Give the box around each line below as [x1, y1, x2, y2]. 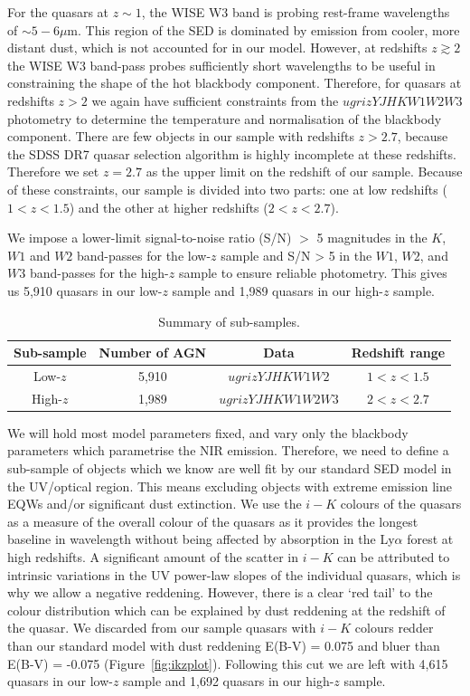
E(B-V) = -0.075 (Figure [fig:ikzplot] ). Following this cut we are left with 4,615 [7, 653, 448, 672]
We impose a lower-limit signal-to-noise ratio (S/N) [7, 228, 292, 247]
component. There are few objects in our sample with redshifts [7, 127, 354, 146]
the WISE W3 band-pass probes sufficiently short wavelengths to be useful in [7, 55, 436, 74]
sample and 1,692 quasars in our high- [123, 672, 334, 691]
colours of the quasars [340, 494, 462, 513]
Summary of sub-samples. [158, 311, 300, 330]
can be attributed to [337, 548, 450, 567]
